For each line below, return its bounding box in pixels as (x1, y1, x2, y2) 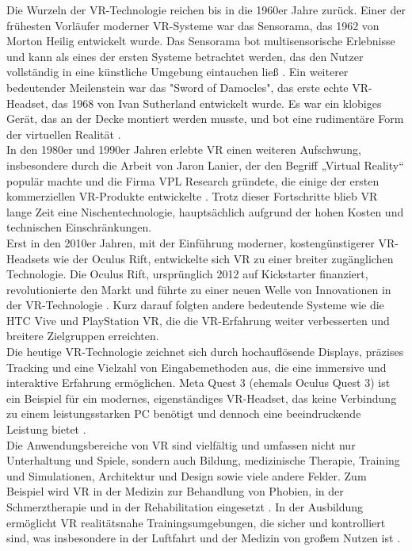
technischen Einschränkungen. (6, 219, 152, 235)
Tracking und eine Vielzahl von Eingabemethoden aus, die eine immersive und (6, 358, 387, 375)
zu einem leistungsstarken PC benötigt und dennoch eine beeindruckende (6, 405, 361, 422)
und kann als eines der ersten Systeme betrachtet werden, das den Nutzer (6, 48, 364, 64)
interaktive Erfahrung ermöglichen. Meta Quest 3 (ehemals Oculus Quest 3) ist (6, 374, 391, 391)
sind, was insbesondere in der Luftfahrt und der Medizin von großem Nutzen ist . (6, 530, 401, 546)
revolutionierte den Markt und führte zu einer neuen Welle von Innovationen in (6, 281, 391, 297)
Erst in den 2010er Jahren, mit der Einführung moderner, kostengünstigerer (6, 234, 375, 251)
